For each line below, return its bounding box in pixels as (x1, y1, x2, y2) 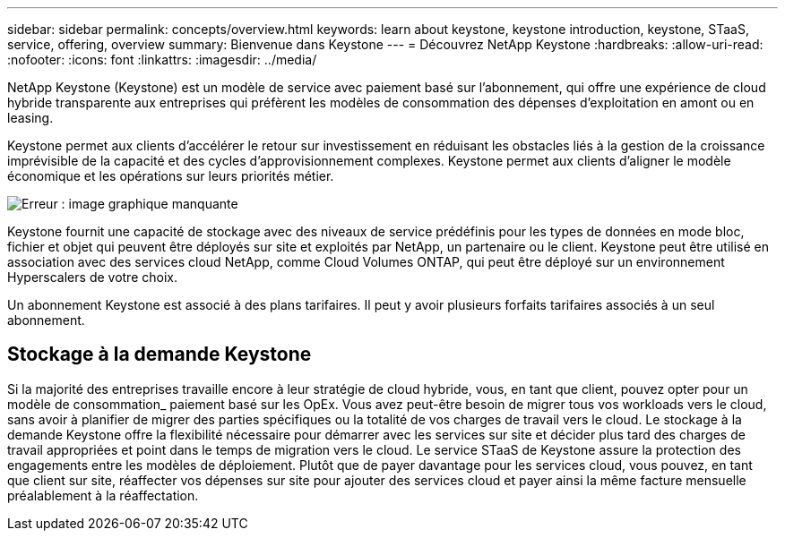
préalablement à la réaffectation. (7, 487, 199, 503)
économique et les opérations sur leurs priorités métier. (7, 168, 334, 184)
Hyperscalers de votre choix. (7, 269, 177, 285)
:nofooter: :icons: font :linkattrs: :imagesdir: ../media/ (7, 52, 317, 67)
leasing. (7, 110, 54, 125)
